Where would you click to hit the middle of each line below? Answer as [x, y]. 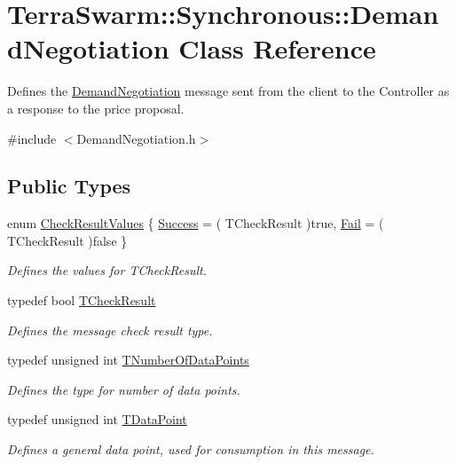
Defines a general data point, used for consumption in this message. [191, 449]
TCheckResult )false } [67, 240]
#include [32, 138]
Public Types [69, 186]
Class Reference [277, 48]
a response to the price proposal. [96, 108]
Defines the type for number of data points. [124, 389]
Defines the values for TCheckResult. [107, 270]
